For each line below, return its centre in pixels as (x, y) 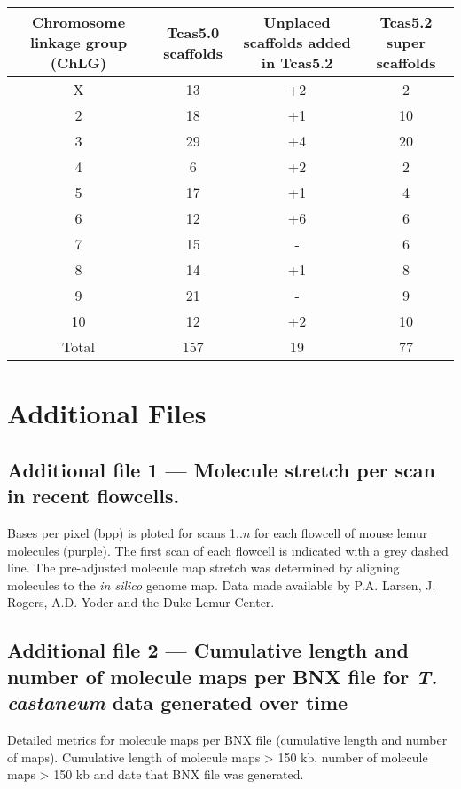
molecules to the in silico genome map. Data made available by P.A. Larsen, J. (222, 584)
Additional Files (107, 413)
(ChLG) (78, 63)
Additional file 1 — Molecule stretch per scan (221, 469)
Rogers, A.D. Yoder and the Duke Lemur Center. (141, 602)
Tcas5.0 (193, 32)
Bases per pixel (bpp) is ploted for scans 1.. (125, 532)
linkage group (78, 42)
